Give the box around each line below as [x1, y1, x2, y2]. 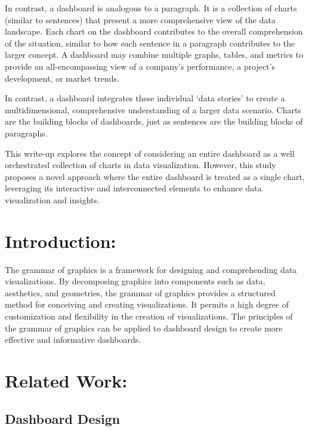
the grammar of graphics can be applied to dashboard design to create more [5, 321, 283, 334]
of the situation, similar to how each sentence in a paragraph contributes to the [5, 36, 295, 49]
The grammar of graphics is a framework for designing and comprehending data [5, 263, 297, 275]
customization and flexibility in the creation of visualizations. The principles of [5, 310, 293, 322]
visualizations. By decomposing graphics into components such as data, [5, 275, 265, 287]
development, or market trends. [5, 72, 119, 84]
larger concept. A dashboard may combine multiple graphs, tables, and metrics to [5, 48, 304, 61]
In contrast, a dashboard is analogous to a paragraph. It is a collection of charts [5, 2, 297, 14]
